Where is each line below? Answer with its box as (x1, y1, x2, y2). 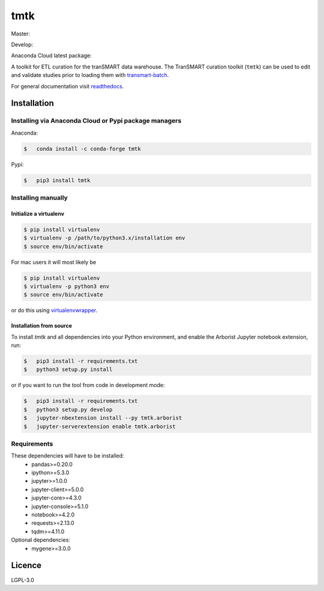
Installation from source (11, 322, 72, 329)
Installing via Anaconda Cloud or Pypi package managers (11, 117, 182, 125)
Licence (11, 560, 42, 571)
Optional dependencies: (11, 536, 70, 544)
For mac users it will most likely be (11, 259, 97, 266)
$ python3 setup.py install (23, 366, 113, 373)
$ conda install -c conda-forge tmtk (23, 145, 141, 152)
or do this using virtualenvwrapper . (11, 307, 98, 314)
